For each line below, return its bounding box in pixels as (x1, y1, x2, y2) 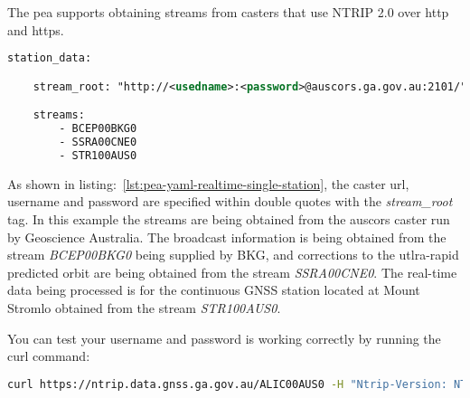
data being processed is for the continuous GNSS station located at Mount (7, 280, 420, 299)
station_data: (7, 52, 92, 65)
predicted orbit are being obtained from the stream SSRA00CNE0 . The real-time (7, 262, 457, 281)
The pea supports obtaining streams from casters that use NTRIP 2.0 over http (7, 3, 449, 21)
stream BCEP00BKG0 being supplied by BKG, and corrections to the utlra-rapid (7, 245, 459, 264)
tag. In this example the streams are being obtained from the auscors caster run (7, 209, 450, 228)
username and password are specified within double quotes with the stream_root (7, 192, 453, 211)
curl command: (7, 346, 90, 365)
